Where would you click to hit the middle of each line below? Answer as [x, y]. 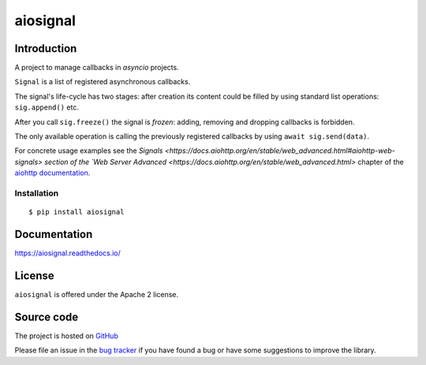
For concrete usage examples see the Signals [89, 151]
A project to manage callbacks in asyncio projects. [97, 68]
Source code [47, 317]
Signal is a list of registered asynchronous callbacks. [103, 82]
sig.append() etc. [47, 107]
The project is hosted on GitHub [66, 336]
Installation [37, 193]
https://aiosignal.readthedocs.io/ [68, 253]
